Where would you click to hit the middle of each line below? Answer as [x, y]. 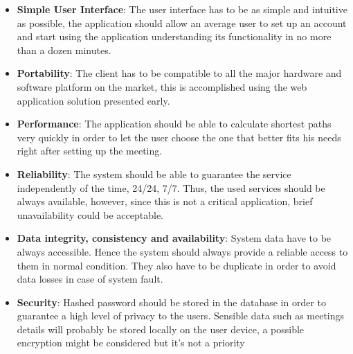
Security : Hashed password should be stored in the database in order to [171, 302]
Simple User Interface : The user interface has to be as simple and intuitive [182, 9]
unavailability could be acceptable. [90, 214]
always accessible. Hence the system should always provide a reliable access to [182, 251]
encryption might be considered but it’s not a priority [131, 343]
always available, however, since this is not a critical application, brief [165, 201]
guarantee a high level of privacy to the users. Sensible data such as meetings [181, 316]
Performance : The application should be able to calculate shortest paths [174, 124]
